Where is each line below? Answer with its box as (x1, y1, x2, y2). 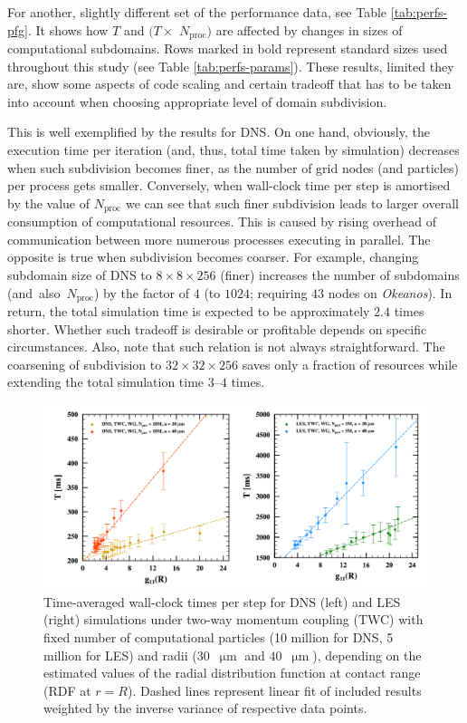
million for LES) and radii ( (43, 645, 197, 664)
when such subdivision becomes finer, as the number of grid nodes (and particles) (7, 158, 459, 177)
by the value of (7, 193, 90, 212)
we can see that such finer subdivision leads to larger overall (125, 193, 459, 212)
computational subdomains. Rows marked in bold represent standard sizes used (7, 39, 448, 58)
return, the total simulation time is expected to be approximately (7, 302, 370, 321)
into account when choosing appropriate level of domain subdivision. (7, 92, 387, 111)
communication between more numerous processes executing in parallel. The (7, 229, 431, 248)
